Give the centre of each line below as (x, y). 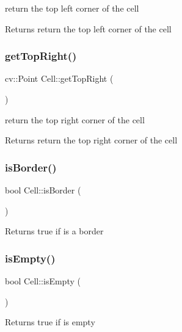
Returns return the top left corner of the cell (88, 28)
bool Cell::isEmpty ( (43, 281)
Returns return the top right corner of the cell (91, 140)
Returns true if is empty (50, 322)
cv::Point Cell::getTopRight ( (59, 78)
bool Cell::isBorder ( (43, 190)
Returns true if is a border (54, 231)
